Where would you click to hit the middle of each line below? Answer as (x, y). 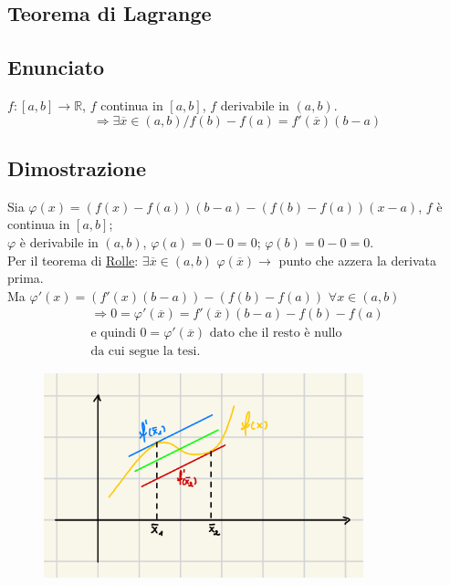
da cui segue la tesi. (146, 352)
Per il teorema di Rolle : (73, 260)
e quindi (113, 334)
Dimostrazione (77, 167)
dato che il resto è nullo (276, 334)
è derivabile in (59, 241)
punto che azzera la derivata (357, 260)
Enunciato (56, 67)
